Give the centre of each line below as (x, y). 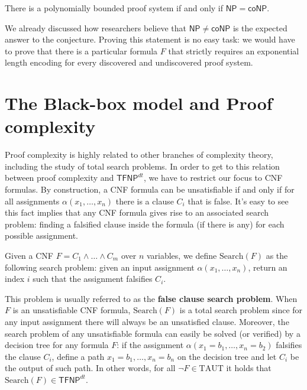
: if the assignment (150, 345)
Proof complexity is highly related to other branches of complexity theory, (139, 155)
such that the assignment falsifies (93, 279)
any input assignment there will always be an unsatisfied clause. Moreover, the (147, 321)
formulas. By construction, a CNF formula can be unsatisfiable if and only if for (150, 189)
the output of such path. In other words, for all (90, 368)
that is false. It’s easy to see (238, 201)
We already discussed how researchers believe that (96, 27)
